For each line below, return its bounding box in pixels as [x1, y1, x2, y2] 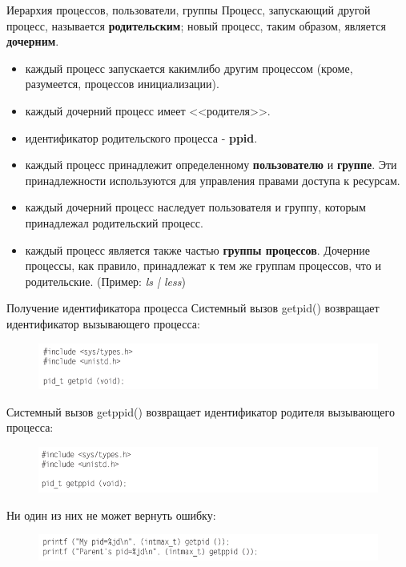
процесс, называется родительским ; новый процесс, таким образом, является [6, 17, 386, 34]
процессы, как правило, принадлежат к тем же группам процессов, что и [25, 257, 381, 274]
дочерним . [6, 33, 59, 50]
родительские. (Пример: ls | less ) [25, 272, 186, 289]
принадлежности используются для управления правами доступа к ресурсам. [25, 171, 400, 188]
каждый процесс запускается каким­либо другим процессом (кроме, [25, 59, 353, 76]
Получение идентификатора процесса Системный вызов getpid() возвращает [6, 300, 380, 316]
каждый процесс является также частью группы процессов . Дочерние [25, 241, 370, 258]
